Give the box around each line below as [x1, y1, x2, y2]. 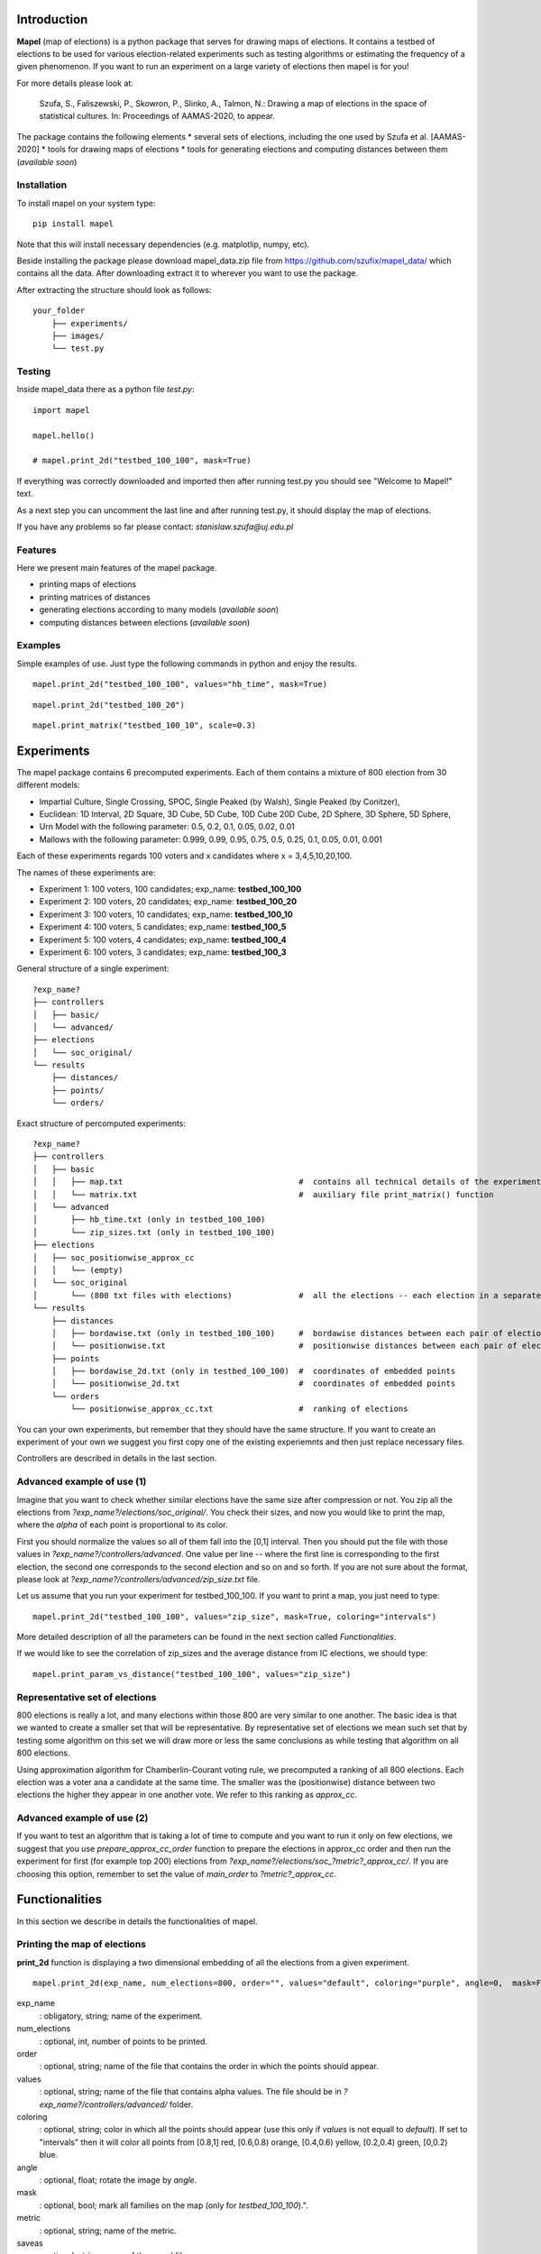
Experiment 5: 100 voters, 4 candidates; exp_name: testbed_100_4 [39, 934, 288, 945]
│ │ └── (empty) [32, 1265, 124, 1275]
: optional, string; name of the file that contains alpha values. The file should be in [39, 2086, 342, 2097]
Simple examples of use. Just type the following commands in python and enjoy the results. [16, 658, 358, 669]
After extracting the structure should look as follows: [16, 284, 212, 295]
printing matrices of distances [39, 591, 151, 602]
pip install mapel [32, 219, 115, 229]
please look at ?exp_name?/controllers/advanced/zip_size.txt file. [16, 1573, 261, 1584]
